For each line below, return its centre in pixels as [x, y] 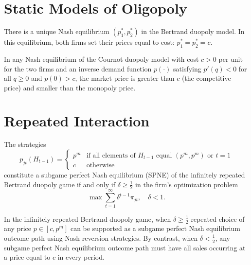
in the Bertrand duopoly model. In [193, 31]
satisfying [187, 68]
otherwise [100, 166]
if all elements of [111, 156]
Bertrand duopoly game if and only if [60, 184]
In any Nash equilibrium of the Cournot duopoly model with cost [101, 59]
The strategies [25, 144]
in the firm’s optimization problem [187, 184]
